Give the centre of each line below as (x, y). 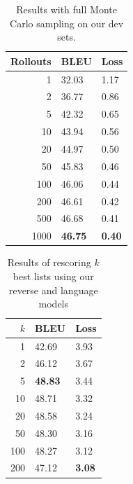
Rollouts (31, 61)
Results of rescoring (49, 262)
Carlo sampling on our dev (67, 23)
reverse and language (53, 290)
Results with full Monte (66, 9)
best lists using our (53, 276)
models (54, 304)
